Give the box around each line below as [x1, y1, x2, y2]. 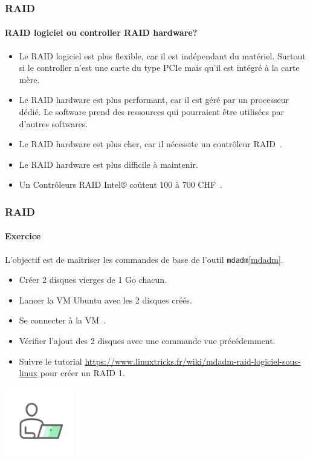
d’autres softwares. [19, 117, 88, 130]
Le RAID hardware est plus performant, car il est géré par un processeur [19, 93, 289, 106]
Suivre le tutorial [19, 354, 82, 367]
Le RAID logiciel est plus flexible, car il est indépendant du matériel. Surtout [19, 49, 306, 62]
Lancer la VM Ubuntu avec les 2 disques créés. [19, 293, 192, 306]
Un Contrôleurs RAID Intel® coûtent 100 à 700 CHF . [19, 178, 222, 191]
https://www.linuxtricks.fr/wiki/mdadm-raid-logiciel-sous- [85, 354, 301, 367]
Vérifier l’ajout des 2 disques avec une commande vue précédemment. [19, 334, 276, 347]
